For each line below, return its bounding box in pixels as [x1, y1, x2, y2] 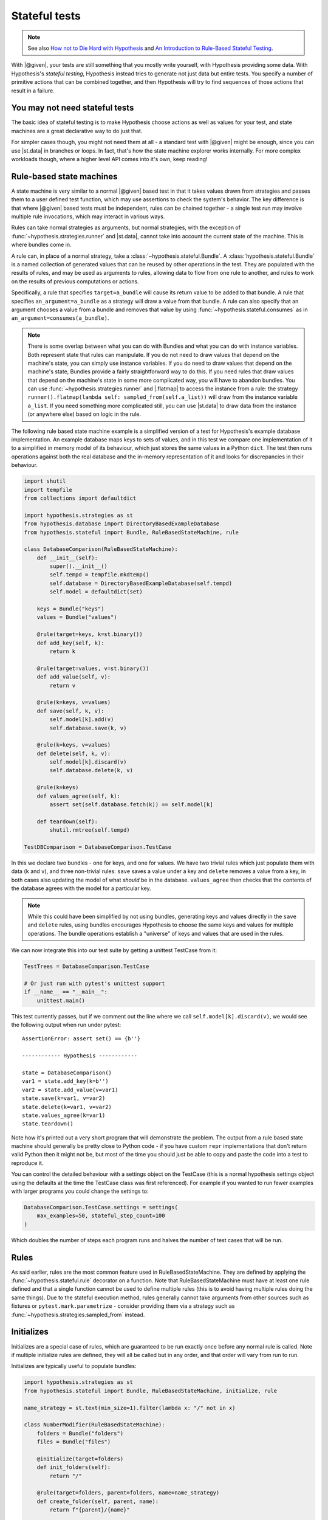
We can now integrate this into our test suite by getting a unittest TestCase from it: [11, 947, 217, 954]
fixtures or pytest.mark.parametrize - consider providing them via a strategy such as [11, 1302, 235, 1310]
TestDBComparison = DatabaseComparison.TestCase [24, 843, 172, 851]
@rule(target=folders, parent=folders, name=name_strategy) [36, 1490, 220, 1496]
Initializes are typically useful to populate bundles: [11, 1363, 137, 1370]
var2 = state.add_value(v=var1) [22, 1086, 118, 1093]
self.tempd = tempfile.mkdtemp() [49, 572, 149, 578]
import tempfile [24, 486, 73, 493]
